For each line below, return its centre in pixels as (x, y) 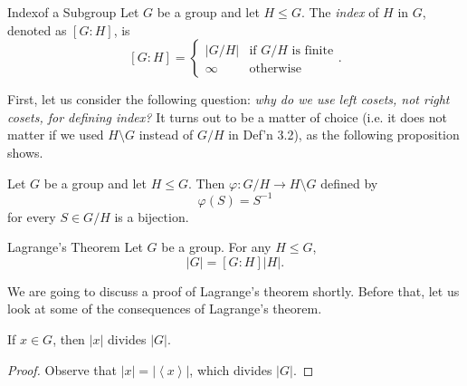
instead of (166, 135)
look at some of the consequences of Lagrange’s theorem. (165, 309)
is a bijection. (152, 216)
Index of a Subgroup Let (73, 12)
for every (32, 216)
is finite (313, 51)
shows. (25, 152)
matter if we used (56, 135)
